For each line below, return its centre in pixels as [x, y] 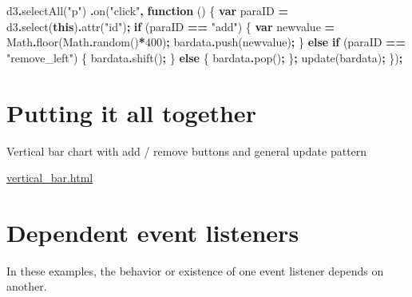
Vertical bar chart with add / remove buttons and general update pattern [187, 150]
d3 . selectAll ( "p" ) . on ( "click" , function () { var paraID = [147, 10]
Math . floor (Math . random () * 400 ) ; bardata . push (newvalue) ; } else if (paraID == [206, 42]
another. [27, 286]
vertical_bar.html [50, 178]
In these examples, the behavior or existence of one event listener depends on [195, 270]
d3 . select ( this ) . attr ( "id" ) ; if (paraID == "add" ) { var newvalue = [171, 26]
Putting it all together [131, 112]
